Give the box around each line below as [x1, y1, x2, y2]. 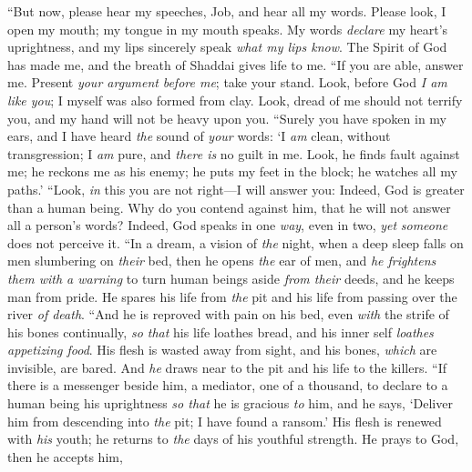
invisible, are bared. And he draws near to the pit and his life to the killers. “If [7, 357, 446, 377]
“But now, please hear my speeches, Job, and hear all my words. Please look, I [7, 2, 446, 20]
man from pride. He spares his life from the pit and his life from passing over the [7, 286, 457, 306]
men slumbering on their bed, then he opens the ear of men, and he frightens [7, 251, 436, 270]
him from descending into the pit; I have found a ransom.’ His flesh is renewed [7, 411, 442, 430]
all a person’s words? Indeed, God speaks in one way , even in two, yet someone [7, 216, 448, 235]
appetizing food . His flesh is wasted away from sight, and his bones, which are [7, 340, 437, 359]
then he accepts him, [7, 447, 123, 466]
